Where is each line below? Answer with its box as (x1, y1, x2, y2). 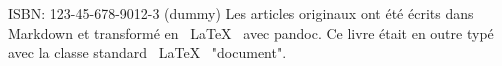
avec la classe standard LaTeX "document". (8, 42, 287, 63)
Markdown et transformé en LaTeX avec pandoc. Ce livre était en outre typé (8, 22, 494, 43)
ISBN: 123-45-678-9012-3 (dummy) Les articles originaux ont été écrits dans (8, 3, 474, 23)
